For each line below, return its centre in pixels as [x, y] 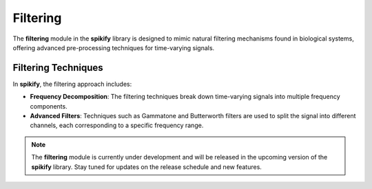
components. [49, 106]
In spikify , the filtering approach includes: [72, 84]
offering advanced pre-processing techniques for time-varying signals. [114, 47]
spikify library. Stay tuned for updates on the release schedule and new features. [146, 167]
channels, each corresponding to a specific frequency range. [117, 125]
